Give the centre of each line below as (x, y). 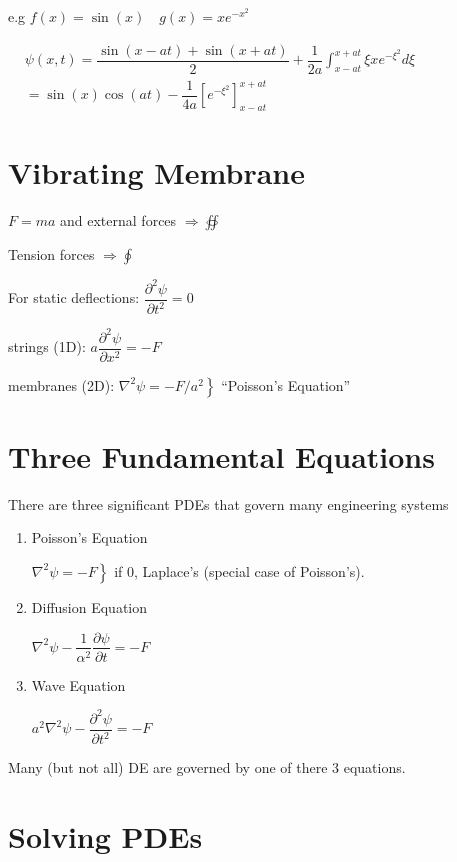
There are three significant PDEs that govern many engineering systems (228, 503)
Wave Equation (78, 684)
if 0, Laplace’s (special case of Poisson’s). (239, 570)
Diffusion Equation (89, 606)
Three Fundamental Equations (221, 455)
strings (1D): (47, 346)
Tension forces (51, 254)
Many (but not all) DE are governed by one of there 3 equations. (207, 767)
